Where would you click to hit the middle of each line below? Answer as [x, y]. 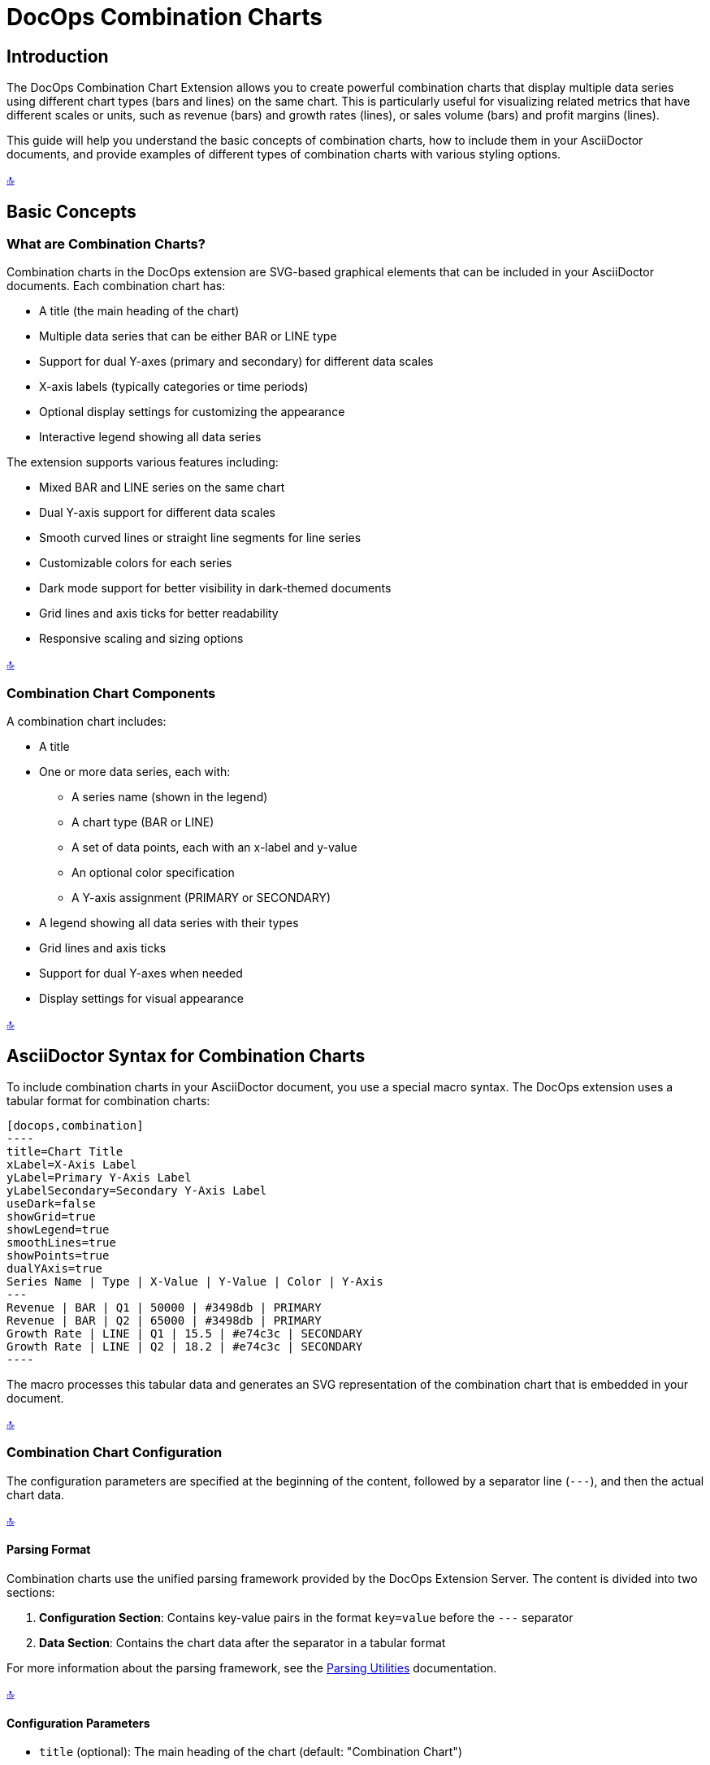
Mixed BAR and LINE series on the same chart [162, 488]
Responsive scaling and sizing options [141, 639]
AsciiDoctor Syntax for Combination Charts [186, 1056]
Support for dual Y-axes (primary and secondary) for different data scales [236, 362]
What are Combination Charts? [106, 244]
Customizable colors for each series [136, 563]
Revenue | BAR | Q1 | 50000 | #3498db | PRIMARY [164, 1307]
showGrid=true [51, 1216]
